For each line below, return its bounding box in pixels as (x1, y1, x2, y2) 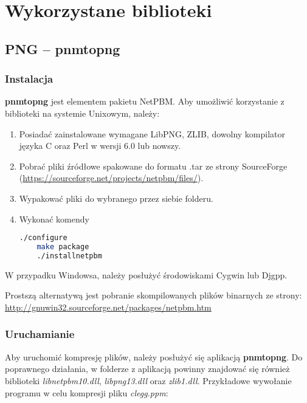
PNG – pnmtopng (5, 39, 120, 58)
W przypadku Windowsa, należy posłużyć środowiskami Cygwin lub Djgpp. (5, 268, 288, 281)
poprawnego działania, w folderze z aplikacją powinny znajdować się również (5, 362, 290, 375)
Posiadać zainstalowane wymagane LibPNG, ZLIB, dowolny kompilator (19, 127, 286, 140)
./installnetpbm (36, 251, 102, 260)
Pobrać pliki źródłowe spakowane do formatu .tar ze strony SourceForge (19, 159, 288, 172)
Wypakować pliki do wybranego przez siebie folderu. (19, 191, 213, 204)
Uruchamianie (5, 326, 75, 342)
